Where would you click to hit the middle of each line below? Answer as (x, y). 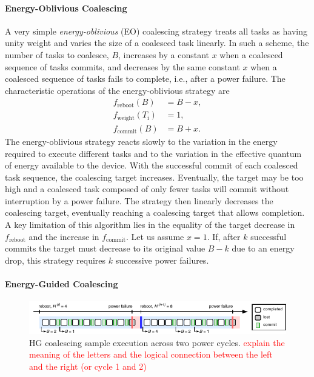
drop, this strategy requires (55, 260)
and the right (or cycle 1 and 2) (88, 366)
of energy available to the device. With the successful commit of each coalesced (152, 165)
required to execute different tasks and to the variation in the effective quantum (153, 153)
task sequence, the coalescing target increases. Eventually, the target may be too (154, 177)
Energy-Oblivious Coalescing (66, 8)
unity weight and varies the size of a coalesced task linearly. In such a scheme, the (157, 43)
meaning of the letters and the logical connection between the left (151, 354)
